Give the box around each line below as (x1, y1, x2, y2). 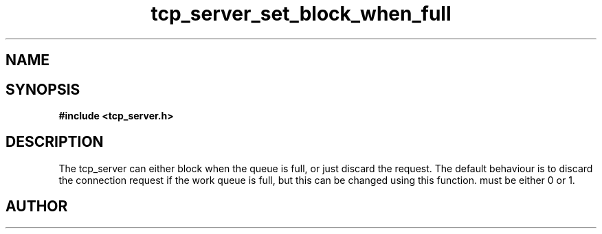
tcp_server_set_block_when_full (150, 2, 452, 25)
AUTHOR (5, 198, 68, 215)
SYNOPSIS (5, 80, 80, 98)
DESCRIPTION (5, 133, 104, 151)
